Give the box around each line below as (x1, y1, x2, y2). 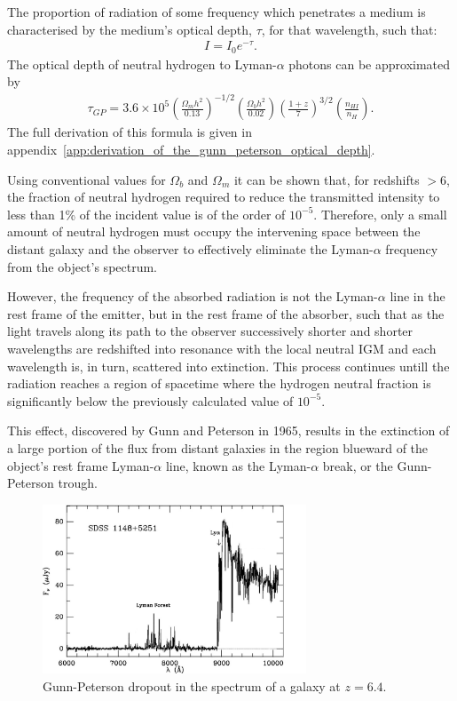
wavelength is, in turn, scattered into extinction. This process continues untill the (7, 356, 450, 375)
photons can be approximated (288, 54, 451, 73)
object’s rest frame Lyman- (7, 456, 154, 474)
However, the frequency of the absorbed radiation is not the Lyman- (7, 287, 378, 306)
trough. (58, 474, 98, 492)
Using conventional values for (7, 170, 166, 188)
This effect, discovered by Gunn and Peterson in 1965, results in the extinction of (7, 421, 450, 440)
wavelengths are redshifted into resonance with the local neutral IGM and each (7, 339, 437, 357)
